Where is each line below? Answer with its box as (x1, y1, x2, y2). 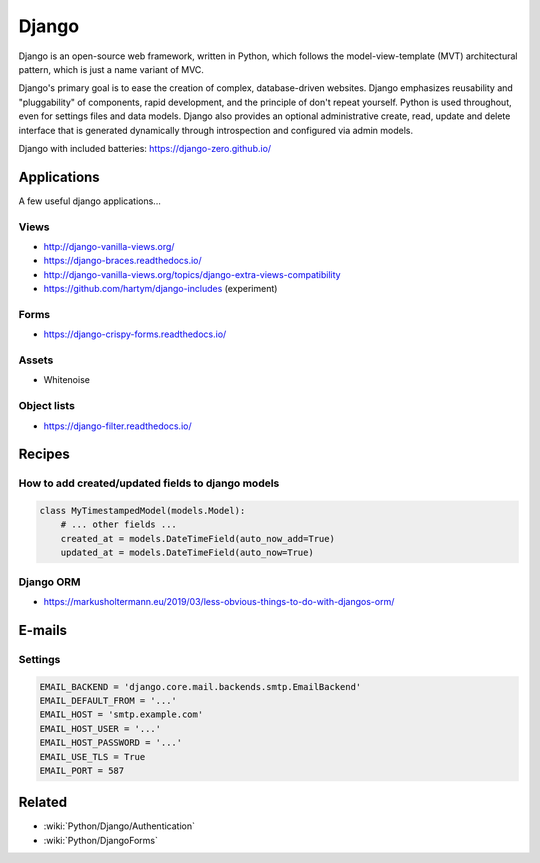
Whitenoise (43, 374, 90, 386)
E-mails (18, 621, 68, 639)
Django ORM (18, 575, 81, 589)
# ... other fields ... (60, 519, 177, 530)
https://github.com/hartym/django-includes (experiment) (43, 283, 278, 295)
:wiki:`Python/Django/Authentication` (43, 820, 195, 832)
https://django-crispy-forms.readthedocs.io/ (43, 328, 227, 340)
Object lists (18, 399, 75, 413)
